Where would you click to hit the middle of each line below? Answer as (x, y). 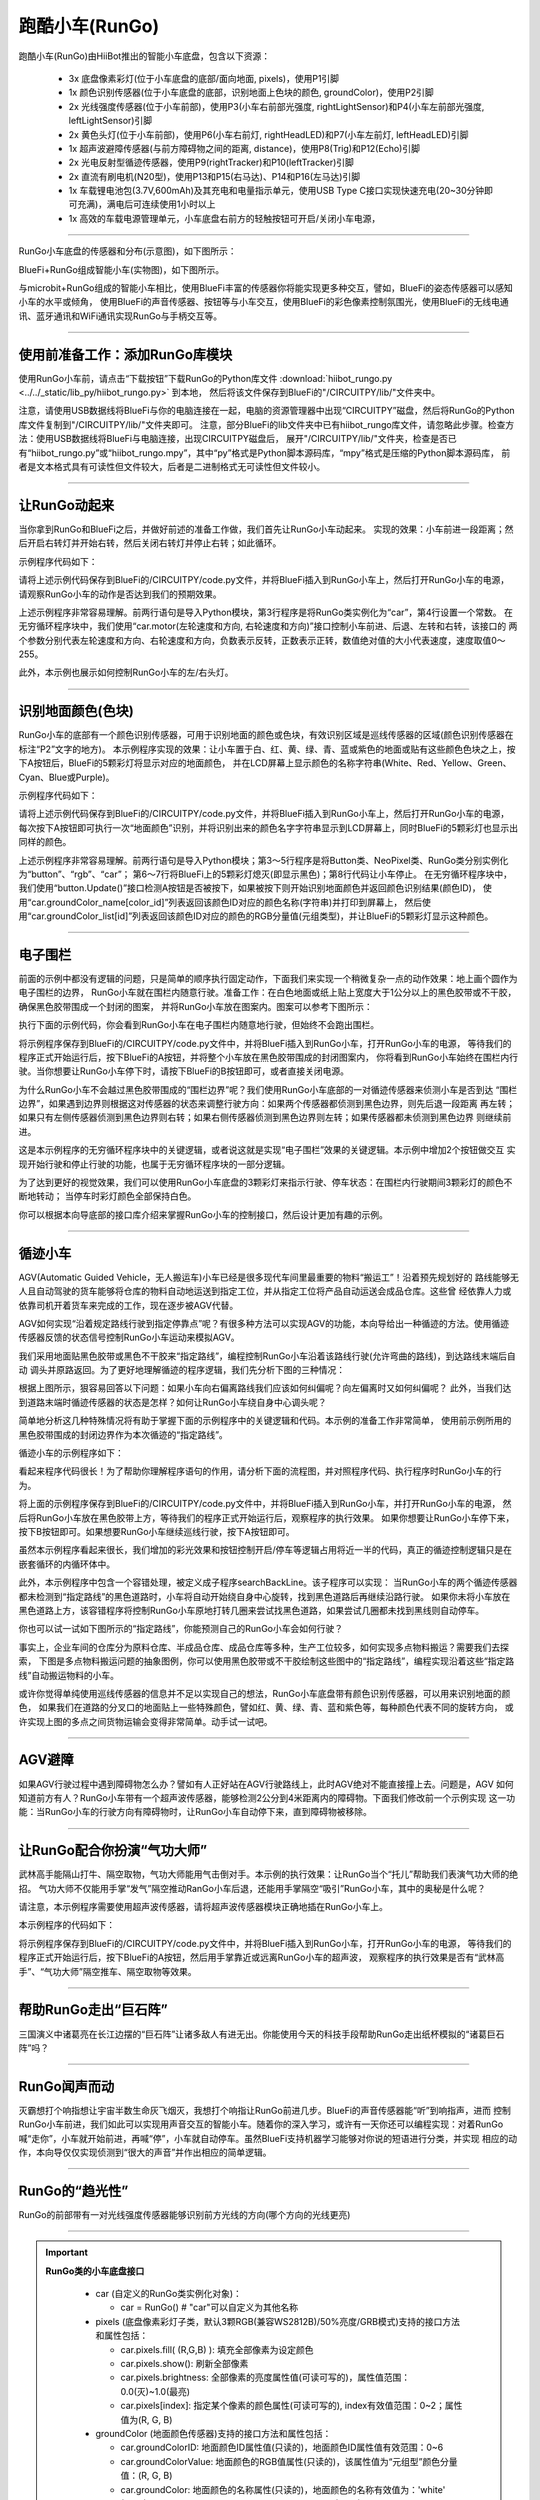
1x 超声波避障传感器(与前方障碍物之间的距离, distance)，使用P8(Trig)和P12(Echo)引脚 (244, 148)
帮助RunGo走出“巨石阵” (93, 2010)
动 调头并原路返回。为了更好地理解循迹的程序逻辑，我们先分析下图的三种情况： (181, 1370)
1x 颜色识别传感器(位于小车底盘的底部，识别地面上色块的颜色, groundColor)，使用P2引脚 (251, 92)
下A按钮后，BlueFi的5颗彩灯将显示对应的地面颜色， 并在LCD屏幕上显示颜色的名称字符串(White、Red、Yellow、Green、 (265, 763)
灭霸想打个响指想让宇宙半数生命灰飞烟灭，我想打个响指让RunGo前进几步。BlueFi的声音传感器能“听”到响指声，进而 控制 (265, 2110)
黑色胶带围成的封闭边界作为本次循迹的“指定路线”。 (123, 1434)
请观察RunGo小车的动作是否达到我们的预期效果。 (120, 594)
